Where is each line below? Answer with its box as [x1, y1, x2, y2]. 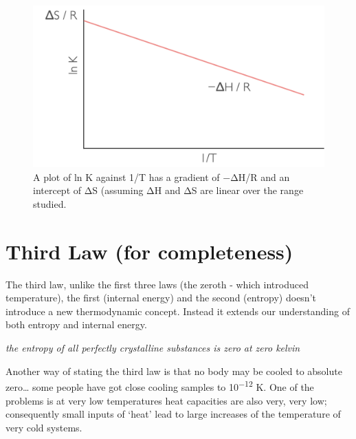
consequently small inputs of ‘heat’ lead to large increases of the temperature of [5, 407, 341, 421]
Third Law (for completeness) [5, 237, 293, 265]
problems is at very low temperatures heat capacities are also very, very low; [5, 393, 327, 407]
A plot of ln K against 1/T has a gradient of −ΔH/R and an [33, 169, 290, 184]
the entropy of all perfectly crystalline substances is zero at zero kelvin [5, 341, 300, 355]
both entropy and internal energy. [5, 317, 147, 332]
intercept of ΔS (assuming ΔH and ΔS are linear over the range [33, 183, 304, 197]
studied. [33, 196, 67, 211]
